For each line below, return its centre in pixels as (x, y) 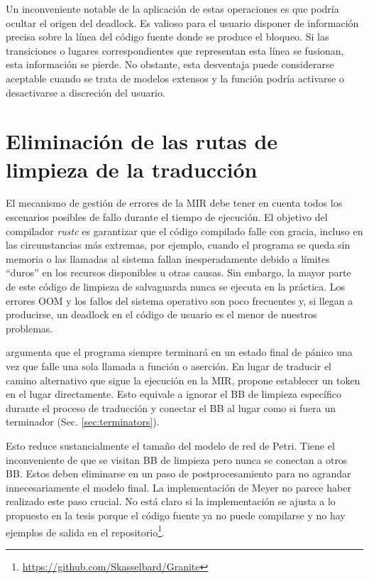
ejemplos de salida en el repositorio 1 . (85, 531)
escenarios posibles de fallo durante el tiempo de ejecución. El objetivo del (167, 217)
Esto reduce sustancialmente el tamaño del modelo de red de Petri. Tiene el (170, 445)
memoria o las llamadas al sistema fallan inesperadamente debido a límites (168, 258)
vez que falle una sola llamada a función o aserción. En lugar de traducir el (169, 366)
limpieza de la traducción (132, 169)
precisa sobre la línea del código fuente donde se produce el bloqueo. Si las (167, 37)
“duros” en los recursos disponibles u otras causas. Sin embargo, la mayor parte (178, 272)
